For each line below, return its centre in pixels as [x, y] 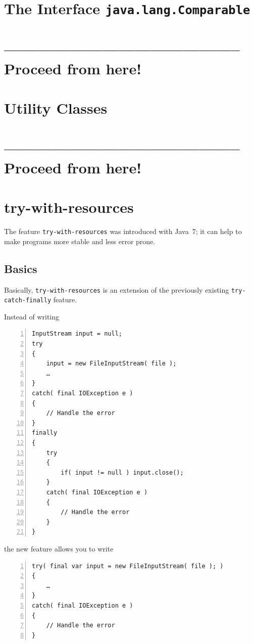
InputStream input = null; [77, 334]
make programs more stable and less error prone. [80, 241]
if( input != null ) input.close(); [122, 472]
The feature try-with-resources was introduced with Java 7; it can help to [123, 231]
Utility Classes [56, 108]
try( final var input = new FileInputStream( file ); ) [128, 566]
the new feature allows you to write [59, 548]
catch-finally [28, 301]
